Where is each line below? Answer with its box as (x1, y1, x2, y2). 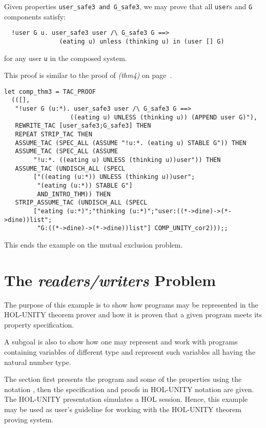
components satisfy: (4, 11, 66, 22)
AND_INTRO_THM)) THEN (37, 190, 111, 198)
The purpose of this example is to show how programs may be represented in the (4, 299, 258, 310)
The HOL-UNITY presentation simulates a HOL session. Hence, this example (4, 394, 248, 404)
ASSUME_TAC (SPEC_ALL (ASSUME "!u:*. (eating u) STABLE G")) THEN (15, 139, 247, 147)
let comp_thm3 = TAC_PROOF (4, 88, 96, 95)
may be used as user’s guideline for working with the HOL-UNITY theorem (4, 404, 242, 415)
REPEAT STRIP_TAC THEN (15, 131, 92, 138)
